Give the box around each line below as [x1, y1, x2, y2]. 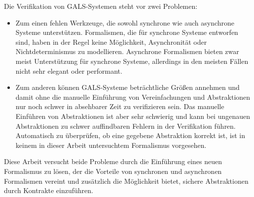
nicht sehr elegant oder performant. [15, 65, 122, 76]
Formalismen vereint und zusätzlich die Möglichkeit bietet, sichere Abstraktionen [4, 175, 249, 186]
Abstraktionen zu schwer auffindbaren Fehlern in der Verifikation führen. [15, 120, 236, 131]
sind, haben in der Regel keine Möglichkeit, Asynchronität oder [15, 36, 207, 47]
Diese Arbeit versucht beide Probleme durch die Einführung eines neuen [4, 156, 222, 167]
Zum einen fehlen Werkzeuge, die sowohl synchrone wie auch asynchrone [15, 17, 235, 28]
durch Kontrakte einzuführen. [4, 185, 93, 196]
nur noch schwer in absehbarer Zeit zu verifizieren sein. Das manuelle [15, 101, 224, 112]
